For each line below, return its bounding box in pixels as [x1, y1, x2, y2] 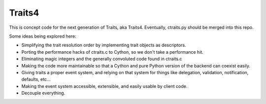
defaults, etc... [21, 76, 51, 83]
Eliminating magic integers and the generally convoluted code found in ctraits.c [21, 56, 182, 62]
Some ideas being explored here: [9, 33, 76, 39]
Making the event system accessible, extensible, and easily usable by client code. [21, 83, 188, 89]
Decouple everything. [21, 90, 66, 96]
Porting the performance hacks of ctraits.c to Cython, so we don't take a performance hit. [21, 49, 204, 55]
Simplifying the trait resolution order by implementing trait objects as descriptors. [21, 42, 186, 48]
